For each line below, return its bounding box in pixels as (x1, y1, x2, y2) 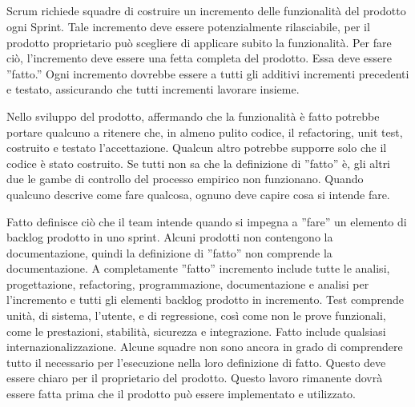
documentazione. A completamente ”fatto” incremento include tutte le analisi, (6, 260, 390, 277)
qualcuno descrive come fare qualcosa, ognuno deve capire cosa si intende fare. (6, 186, 390, 202)
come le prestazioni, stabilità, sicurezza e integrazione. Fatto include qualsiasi (6, 322, 386, 339)
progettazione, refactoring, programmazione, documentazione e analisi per (6, 275, 369, 292)
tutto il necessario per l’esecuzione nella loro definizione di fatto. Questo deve (6, 353, 386, 370)
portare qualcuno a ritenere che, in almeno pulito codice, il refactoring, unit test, (6, 123, 403, 140)
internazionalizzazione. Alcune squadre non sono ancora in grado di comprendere (6, 338, 403, 355)
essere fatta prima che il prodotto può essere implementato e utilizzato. (6, 385, 356, 402)
